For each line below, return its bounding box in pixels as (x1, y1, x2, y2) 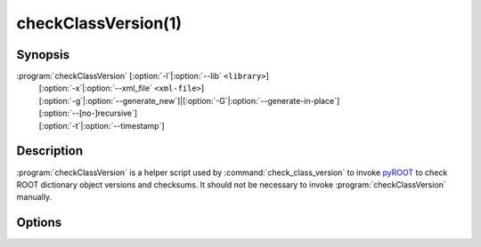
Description (16, 143, 84, 159)
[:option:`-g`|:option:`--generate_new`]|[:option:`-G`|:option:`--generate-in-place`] (38, 95, 340, 106)
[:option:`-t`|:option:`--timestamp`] (38, 120, 165, 131)
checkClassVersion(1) (16, 13, 183, 33)
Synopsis (16, 47, 70, 62)
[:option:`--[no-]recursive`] (38, 108, 138, 119)
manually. (16, 192, 53, 203)
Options (16, 215, 62, 230)
